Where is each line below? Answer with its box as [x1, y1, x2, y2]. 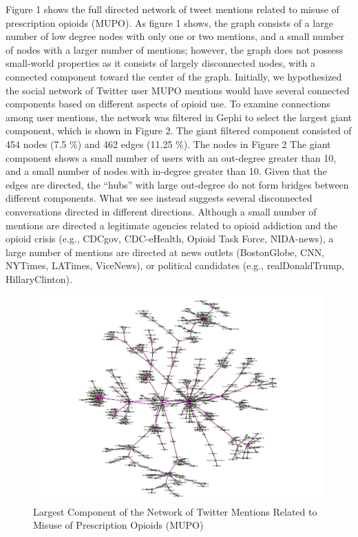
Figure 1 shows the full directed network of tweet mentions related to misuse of [6, 2, 339, 16]
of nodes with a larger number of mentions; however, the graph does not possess [6, 42, 344, 56]
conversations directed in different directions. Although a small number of [6, 204, 317, 218]
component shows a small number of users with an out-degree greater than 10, [6, 150, 337, 165]
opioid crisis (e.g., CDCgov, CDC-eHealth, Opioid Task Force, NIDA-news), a [6, 231, 334, 246]
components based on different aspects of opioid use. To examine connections [6, 96, 330, 111]
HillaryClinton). [6, 271, 72, 286]
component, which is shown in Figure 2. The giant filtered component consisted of [6, 123, 352, 138]
